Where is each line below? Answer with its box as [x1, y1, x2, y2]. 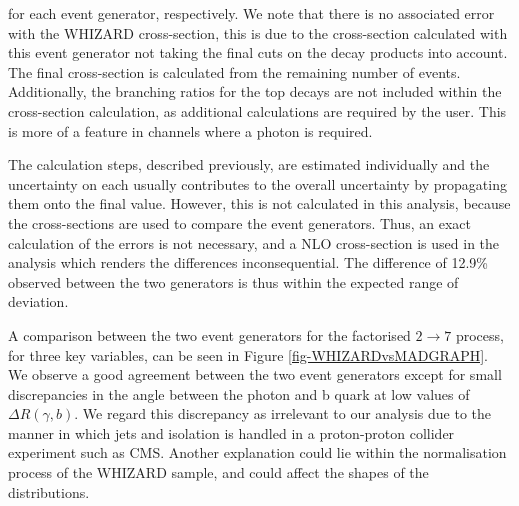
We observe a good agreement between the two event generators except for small [8, 364, 502, 385]
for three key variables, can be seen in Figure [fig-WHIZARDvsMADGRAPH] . [8, 344, 489, 365]
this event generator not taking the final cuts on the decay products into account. [8, 42, 508, 63]
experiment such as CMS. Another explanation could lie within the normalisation [8, 442, 507, 463]
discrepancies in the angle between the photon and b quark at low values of [8, 383, 470, 404]
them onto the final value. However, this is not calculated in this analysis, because [8, 193, 511, 214]
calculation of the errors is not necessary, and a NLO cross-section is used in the [8, 232, 500, 253]
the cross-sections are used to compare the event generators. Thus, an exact [8, 212, 472, 233]
